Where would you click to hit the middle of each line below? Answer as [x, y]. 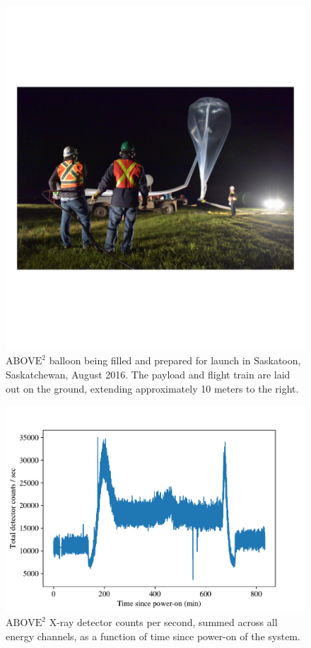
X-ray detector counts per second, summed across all [163, 622]
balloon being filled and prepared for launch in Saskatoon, [175, 360]
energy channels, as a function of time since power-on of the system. [153, 636]
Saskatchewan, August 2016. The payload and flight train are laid [148, 375]
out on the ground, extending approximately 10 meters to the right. [152, 388]
